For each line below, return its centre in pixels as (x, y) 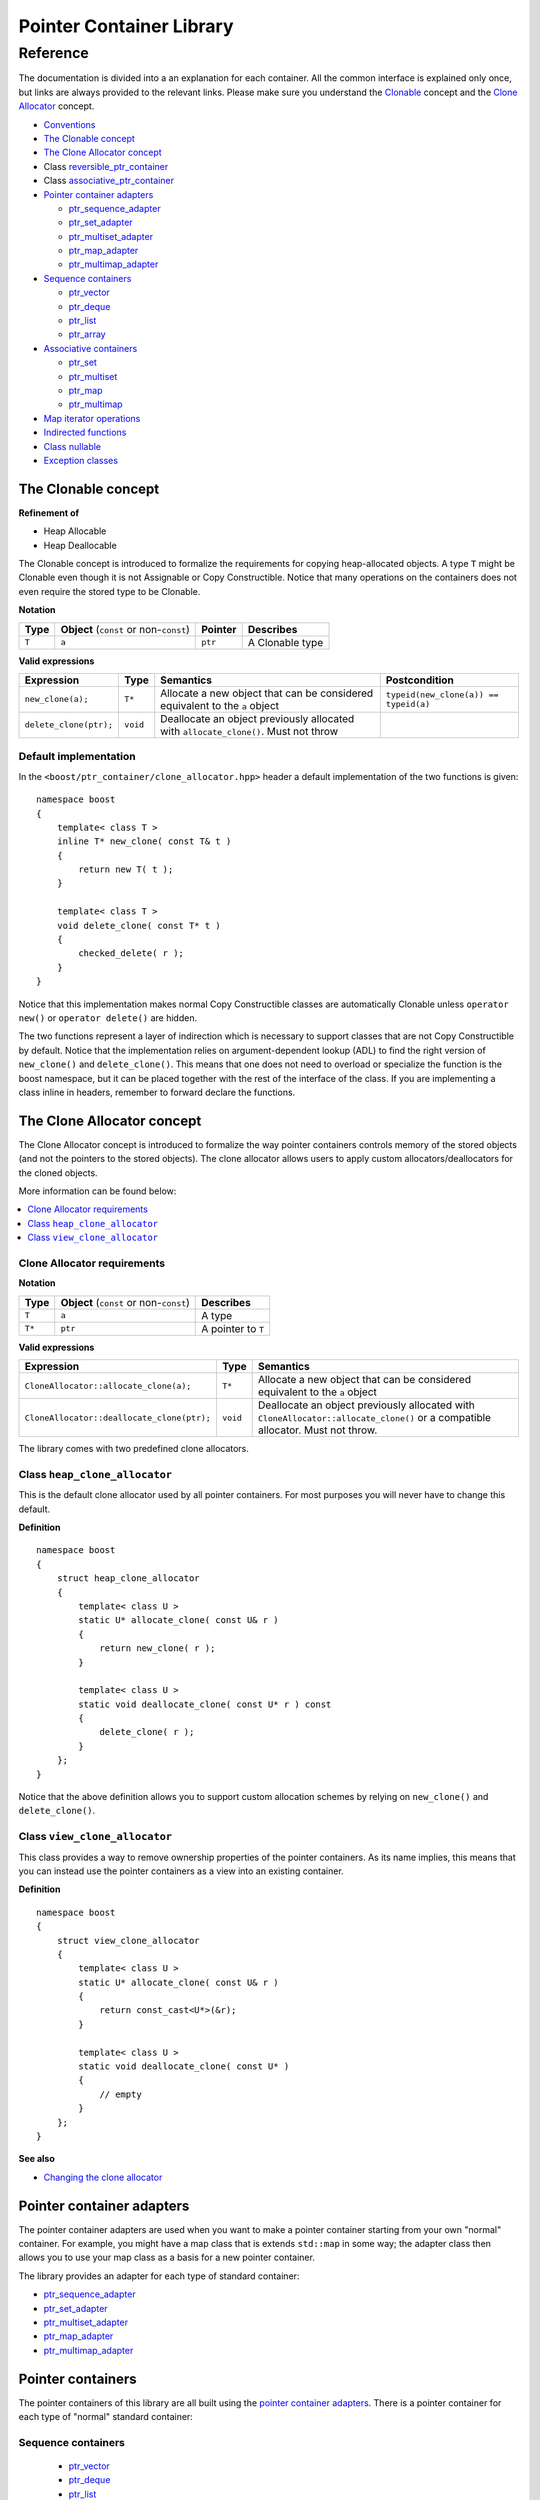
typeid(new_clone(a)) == (442, 694)
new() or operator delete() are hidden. (108, 1017)
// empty (120, 2094)
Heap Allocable (75, 531)
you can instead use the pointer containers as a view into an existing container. (181, 1871)
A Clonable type (285, 642)
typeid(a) (408, 703)
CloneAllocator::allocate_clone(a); (108, 1385)
